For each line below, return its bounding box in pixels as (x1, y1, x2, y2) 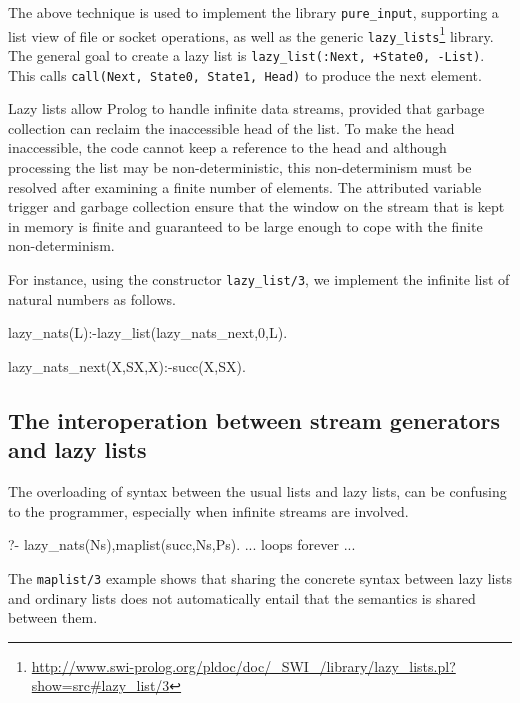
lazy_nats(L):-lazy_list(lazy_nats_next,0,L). (8, 322, 288, 343)
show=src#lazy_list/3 (31, 675, 170, 696)
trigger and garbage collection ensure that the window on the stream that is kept (8, 196, 505, 217)
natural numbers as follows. (8, 288, 176, 309)
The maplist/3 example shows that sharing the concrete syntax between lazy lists (8, 567, 512, 588)
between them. (8, 607, 98, 628)
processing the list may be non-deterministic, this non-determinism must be (8, 157, 472, 178)
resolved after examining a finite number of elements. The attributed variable (8, 176, 482, 197)
